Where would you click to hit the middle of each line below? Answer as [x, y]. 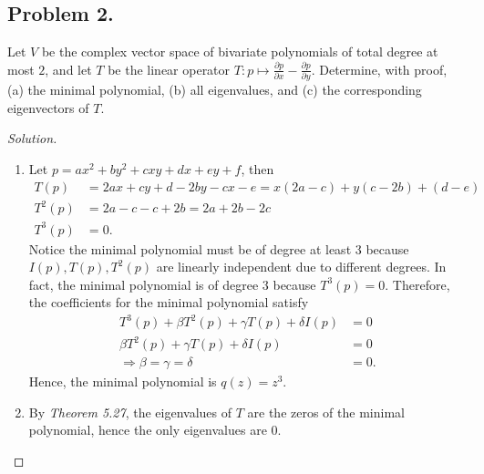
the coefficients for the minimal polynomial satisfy [169, 302]
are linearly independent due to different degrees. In [301, 267]
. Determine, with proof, [379, 69]
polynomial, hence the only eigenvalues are [148, 430]
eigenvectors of [48, 107]
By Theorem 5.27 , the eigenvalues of [130, 412]
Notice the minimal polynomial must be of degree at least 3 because [219, 248]
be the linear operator [169, 69]
